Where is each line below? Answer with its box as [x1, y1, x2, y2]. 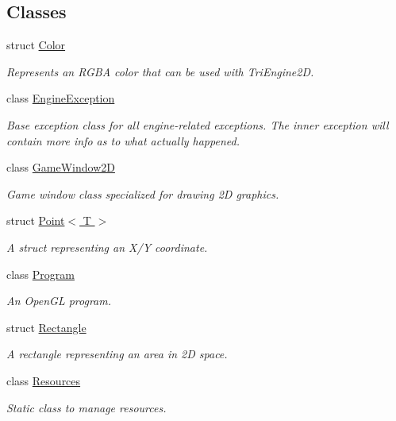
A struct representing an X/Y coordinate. [6, 238, 208, 255]
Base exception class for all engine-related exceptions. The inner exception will [6, 116, 389, 133]
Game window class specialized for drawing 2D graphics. [6, 185, 279, 202]
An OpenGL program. [6, 292, 112, 309]
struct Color [6, 37, 66, 53]
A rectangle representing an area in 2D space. [6, 346, 228, 362]
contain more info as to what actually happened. [6, 132, 240, 149]
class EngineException [6, 90, 115, 106]
